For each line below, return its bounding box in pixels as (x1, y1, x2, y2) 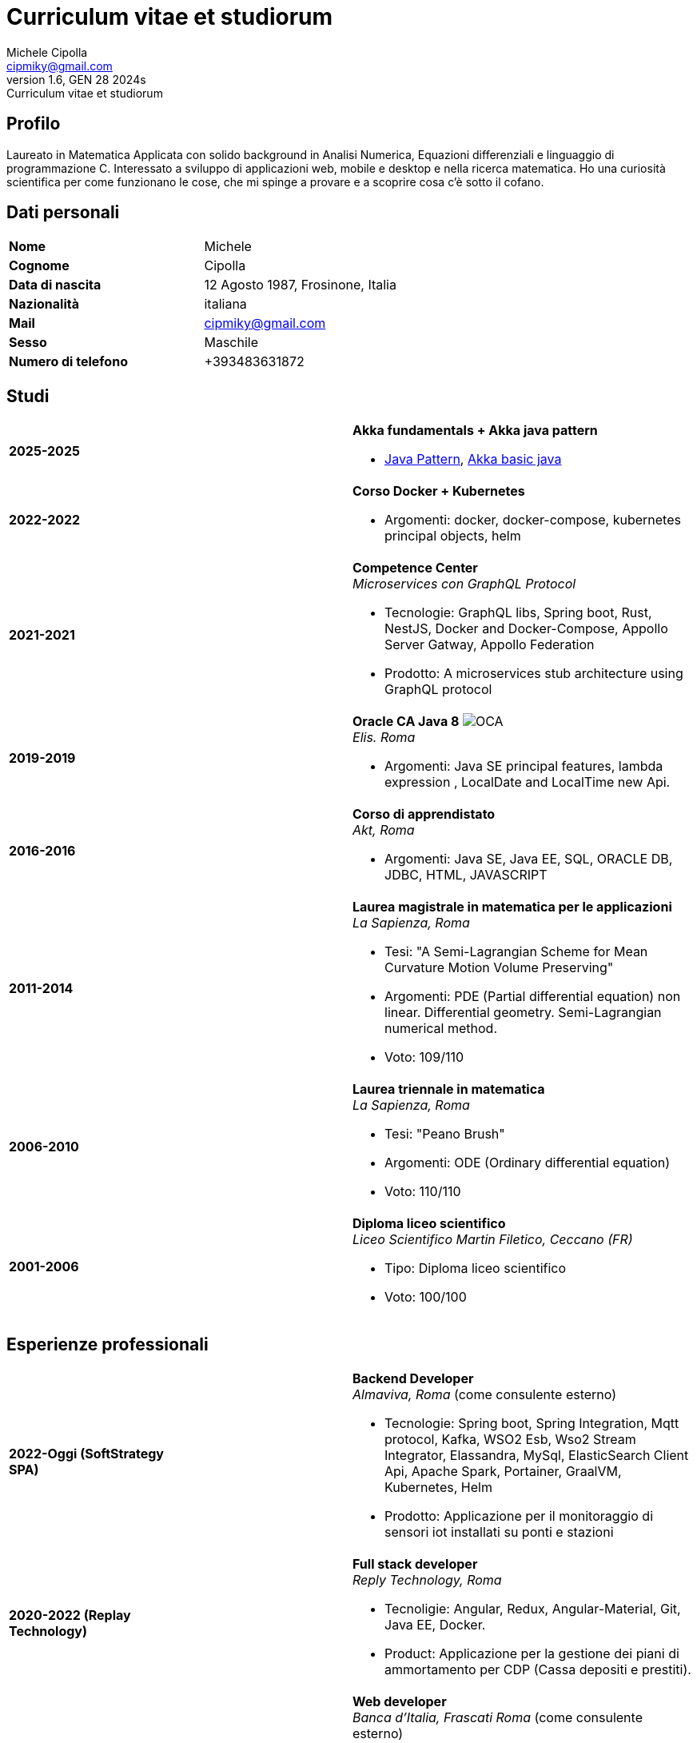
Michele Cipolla (6, 45, 88, 59)
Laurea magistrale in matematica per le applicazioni (352, 899, 672, 915)
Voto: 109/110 (384, 1049, 464, 1066)
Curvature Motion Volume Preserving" (384, 959, 614, 976)
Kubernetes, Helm (384, 1479, 492, 1496)
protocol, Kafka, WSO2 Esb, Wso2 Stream (384, 1431, 636, 1448)
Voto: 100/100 (384, 1289, 467, 1306)
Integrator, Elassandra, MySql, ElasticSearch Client (384, 1447, 689, 1464)
